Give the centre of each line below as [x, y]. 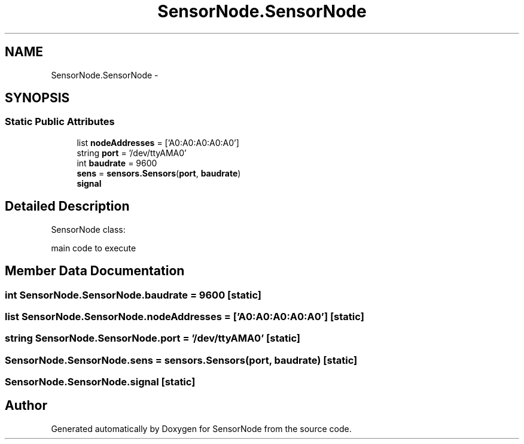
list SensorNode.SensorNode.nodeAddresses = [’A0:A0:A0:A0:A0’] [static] [185, 316]
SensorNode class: [88, 229]
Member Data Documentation [95, 271]
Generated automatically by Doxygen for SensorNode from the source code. [201, 428]
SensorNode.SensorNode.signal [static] [100, 382]
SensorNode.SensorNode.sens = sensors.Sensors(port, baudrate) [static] [181, 360]
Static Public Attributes [60, 122]
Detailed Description [67, 206]
